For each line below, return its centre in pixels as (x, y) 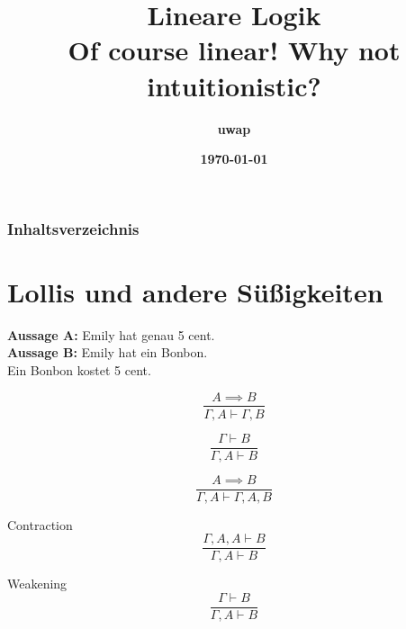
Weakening (37, 584)
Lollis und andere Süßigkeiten (195, 291)
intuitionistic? (234, 85)
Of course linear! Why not (234, 50)
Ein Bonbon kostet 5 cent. (79, 369)
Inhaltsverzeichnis (73, 228)
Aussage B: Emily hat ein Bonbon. (108, 352)
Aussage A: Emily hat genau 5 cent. (111, 334)
